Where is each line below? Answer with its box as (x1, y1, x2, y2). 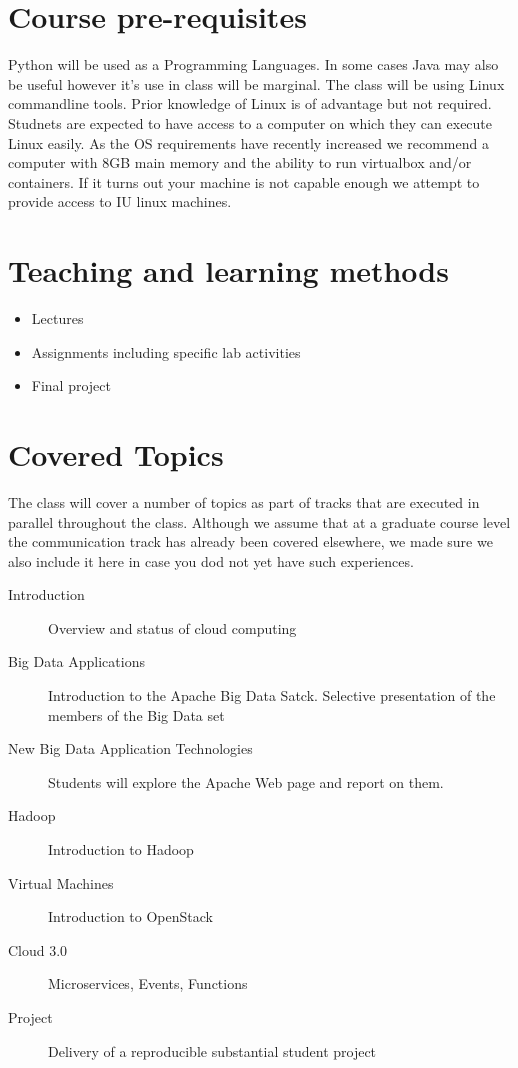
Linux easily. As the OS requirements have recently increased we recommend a (8, 132, 489, 153)
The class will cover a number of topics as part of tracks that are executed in (8, 491, 480, 512)
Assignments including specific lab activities (31, 341, 301, 362)
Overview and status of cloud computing (48, 617, 297, 638)
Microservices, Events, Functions (48, 973, 248, 994)
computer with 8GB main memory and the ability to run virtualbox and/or (8, 152, 472, 173)
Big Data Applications (8, 651, 145, 672)
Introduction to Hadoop (48, 839, 194, 860)
